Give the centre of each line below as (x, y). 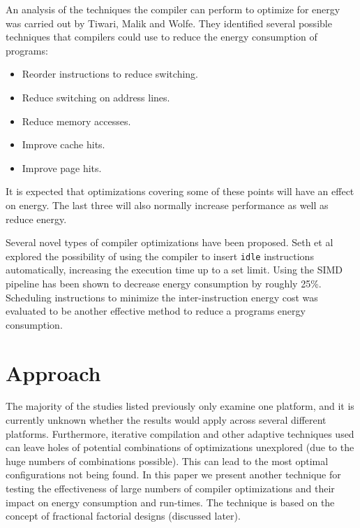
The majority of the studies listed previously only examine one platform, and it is (180, 406)
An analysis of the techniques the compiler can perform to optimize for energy (173, 9)
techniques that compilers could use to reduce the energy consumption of (162, 37)
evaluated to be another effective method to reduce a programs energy (156, 311)
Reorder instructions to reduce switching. (110, 74)
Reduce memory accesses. (76, 121)
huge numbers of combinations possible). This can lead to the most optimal (167, 461)
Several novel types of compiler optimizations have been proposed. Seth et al (170, 242)
